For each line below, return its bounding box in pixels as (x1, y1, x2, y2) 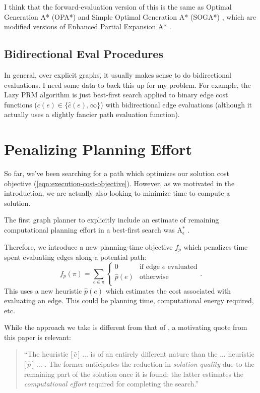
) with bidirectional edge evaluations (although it (100, 99, 252, 109)
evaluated (167, 263, 198, 270)
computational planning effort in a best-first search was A (4, 224, 182, 235)
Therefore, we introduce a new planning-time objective (4, 241, 173, 252)
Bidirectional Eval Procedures (4, 46, 163, 62)
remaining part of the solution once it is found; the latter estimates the (24, 368, 243, 379)
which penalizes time (183, 241, 248, 252)
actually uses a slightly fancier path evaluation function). (4, 109, 180, 120)
